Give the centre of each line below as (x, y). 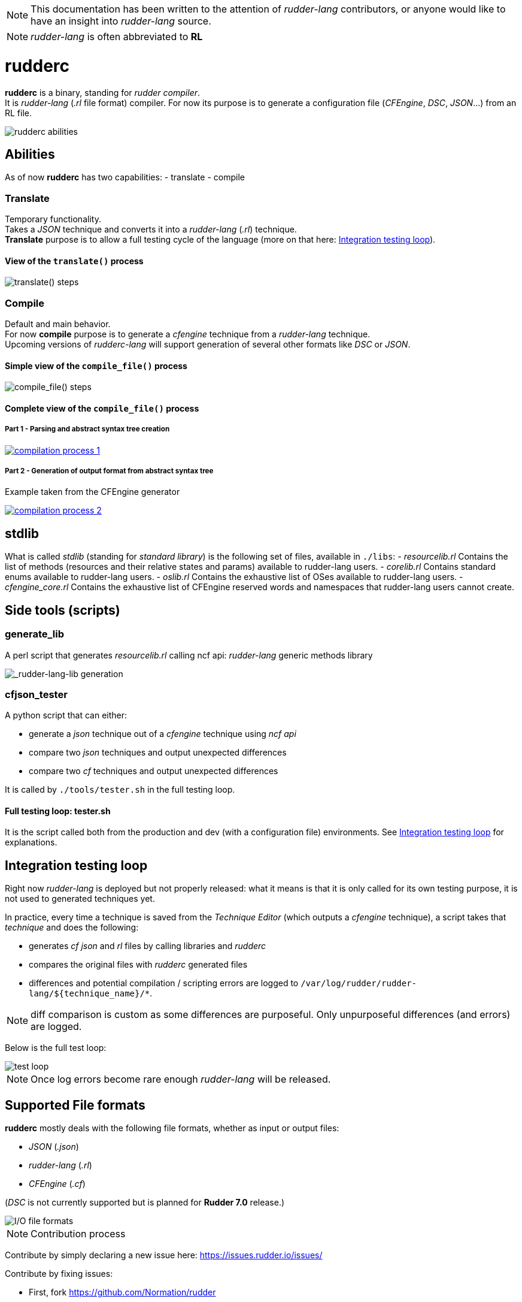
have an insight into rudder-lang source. (121, 21)
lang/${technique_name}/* (89, 994)
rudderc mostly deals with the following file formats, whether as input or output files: (172, 1128)
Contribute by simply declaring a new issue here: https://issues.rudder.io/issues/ (164, 1255)
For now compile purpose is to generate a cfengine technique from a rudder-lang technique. (188, 334)
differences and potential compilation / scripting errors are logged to (164, 983)
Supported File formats (75, 1105)
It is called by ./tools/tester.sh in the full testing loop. (120, 790)
